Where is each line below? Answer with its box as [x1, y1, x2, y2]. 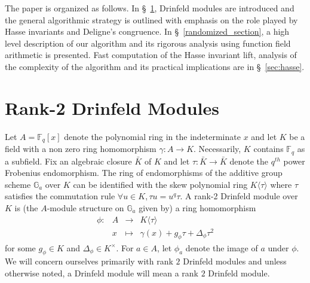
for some [5, 241, 36, 254]
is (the [14, 201, 38, 214]
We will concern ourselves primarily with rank [5, 255, 173, 267]
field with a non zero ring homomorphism [5, 142, 156, 155]
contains [253, 142, 284, 155]
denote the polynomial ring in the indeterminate [64, 130, 241, 142]
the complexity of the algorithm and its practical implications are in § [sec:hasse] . [5, 60, 305, 72]
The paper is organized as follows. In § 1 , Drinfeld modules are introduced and [5, 2, 294, 14]
